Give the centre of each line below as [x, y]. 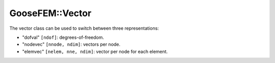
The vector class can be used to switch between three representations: [84, 28]
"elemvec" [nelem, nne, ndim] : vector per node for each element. [95, 51]
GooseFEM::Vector [50, 13]
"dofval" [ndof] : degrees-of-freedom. [63, 37]
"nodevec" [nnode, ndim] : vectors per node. [71, 44]
